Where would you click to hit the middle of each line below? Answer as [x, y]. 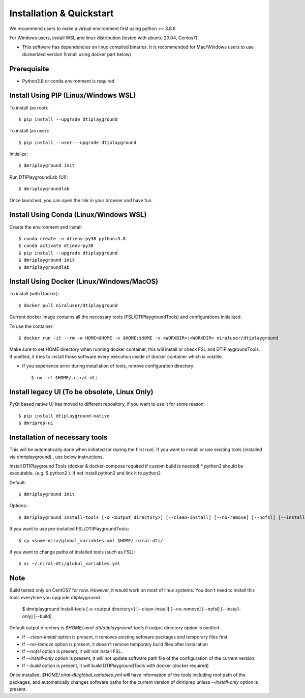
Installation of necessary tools [58, 438]
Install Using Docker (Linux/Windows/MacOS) [84, 282]
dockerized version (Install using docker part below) [77, 54]
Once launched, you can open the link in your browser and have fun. [81, 200]
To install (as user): [29, 131]
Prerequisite [29, 69]
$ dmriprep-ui [36, 423]
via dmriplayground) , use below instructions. [57, 457]
